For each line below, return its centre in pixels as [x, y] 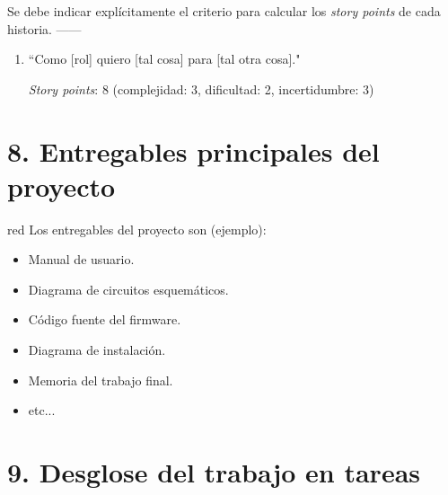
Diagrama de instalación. [97, 350]
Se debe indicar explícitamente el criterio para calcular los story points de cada [224, 11]
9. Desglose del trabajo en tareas [214, 472]
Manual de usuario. [81, 259]
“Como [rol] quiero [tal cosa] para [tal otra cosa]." [164, 59]
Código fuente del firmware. [105, 319]
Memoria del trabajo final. [101, 380]
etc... [42, 410]
